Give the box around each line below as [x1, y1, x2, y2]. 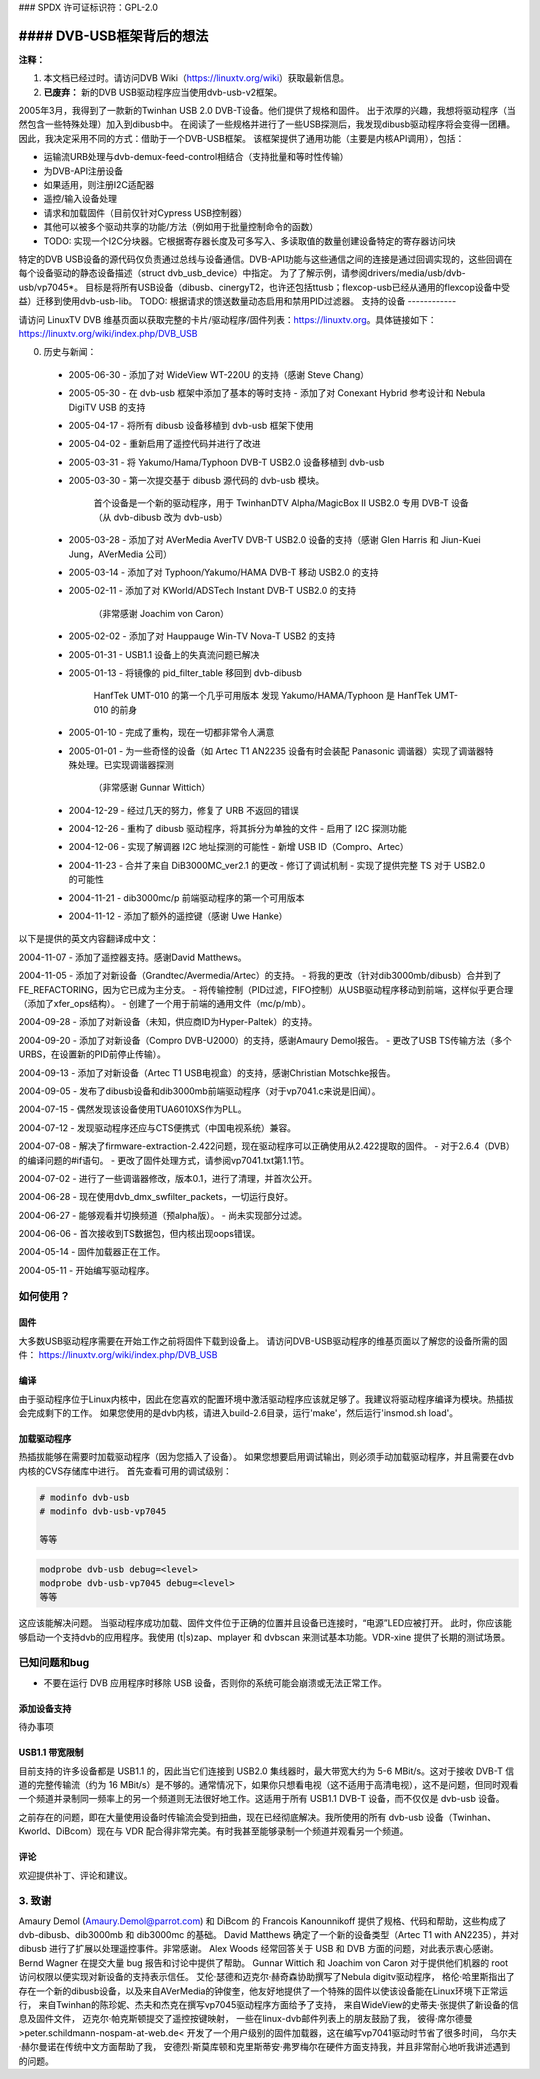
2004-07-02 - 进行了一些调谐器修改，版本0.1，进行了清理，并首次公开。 [18, 1172, 318, 1184]
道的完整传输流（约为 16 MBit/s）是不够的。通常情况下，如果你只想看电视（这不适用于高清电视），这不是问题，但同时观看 [18, 1778, 519, 1790]
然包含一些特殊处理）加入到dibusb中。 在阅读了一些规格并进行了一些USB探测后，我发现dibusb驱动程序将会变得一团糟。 [18, 118, 516, 130]
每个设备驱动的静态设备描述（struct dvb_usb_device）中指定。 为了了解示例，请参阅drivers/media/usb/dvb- [18, 267, 467, 279]
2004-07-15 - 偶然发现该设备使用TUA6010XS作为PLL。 [18, 1103, 247, 1115]
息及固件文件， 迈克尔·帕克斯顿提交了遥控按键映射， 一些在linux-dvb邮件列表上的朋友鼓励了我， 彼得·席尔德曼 [18, 2013, 474, 2025]
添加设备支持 [18, 1702, 72, 1714]
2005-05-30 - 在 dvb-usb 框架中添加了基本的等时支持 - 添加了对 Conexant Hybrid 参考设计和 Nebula [68, 387, 486, 399]
